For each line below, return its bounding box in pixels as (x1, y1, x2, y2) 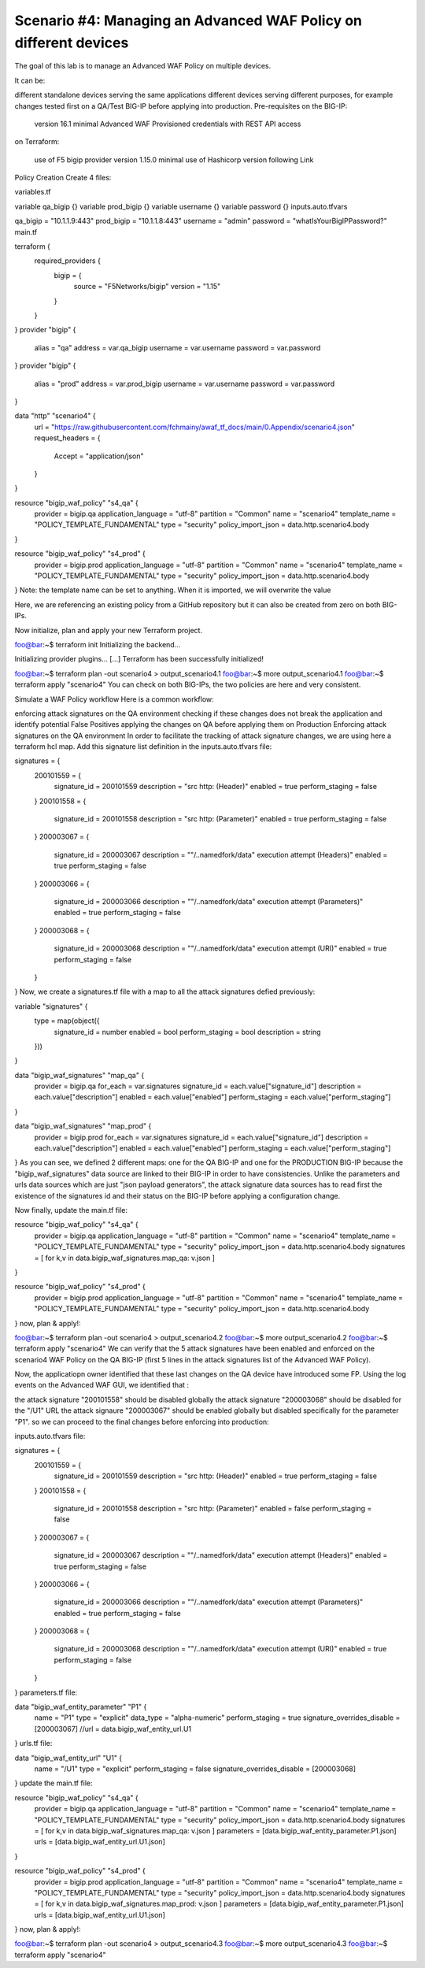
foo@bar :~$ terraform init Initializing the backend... (14, 639, 181, 649)
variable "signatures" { (14, 1001, 88, 1011)
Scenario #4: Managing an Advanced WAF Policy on (14, 12, 362, 29)
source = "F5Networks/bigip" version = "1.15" (73, 282, 221, 291)
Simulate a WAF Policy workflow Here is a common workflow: (14, 694, 214, 704)
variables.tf (14, 187, 51, 197)
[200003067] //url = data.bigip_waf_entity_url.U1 (34, 1724, 192, 1733)
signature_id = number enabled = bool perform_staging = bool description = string (54, 1027, 322, 1036)
